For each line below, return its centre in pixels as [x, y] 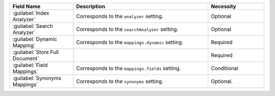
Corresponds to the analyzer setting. [120, 16]
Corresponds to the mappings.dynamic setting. [130, 42]
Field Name [26, 6]
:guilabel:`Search [33, 26]
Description [91, 6]
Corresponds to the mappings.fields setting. [128, 68]
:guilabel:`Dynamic [35, 39]
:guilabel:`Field [30, 65]
